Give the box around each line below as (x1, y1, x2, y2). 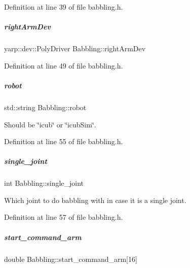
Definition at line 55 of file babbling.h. (4, 136, 123, 147)
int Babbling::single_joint (4, 178, 84, 188)
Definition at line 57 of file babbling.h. (4, 212, 123, 222)
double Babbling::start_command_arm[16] (4, 253, 137, 264)
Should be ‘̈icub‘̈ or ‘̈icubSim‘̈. (4, 119, 96, 129)
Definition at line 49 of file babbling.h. (4, 60, 123, 71)
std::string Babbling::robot (4, 102, 87, 112)
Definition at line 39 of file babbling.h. (4, 2, 123, 12)
